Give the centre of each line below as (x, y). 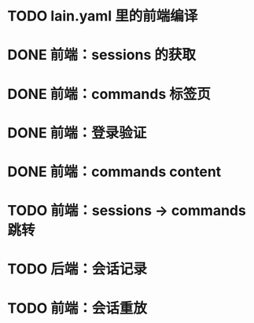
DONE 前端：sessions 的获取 (102, 55)
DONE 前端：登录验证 (77, 132)
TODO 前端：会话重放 (77, 308)
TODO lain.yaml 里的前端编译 (103, 16)
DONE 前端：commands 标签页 (109, 94)
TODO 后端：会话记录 (77, 269)
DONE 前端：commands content (114, 172)
